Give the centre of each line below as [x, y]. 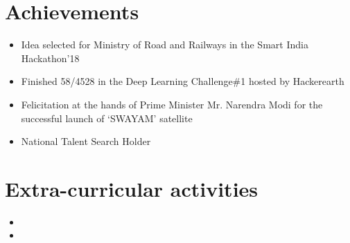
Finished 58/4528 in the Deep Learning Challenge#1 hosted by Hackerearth [183, 81]
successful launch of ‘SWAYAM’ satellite [107, 118]
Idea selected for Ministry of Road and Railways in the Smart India [165, 45]
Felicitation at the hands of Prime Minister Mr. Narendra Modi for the [172, 104]
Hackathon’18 [50, 58]
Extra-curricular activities [132, 188]
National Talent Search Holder [86, 141]
